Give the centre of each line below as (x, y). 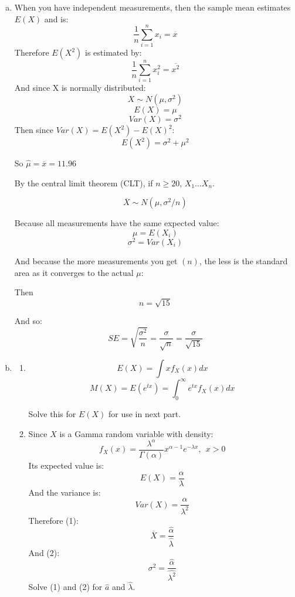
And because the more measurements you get (96, 260)
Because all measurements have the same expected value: (117, 223)
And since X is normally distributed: (80, 88)
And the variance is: (65, 492)
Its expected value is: (66, 465)
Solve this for (52, 414)
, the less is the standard (243, 260)
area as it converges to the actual (74, 272)
